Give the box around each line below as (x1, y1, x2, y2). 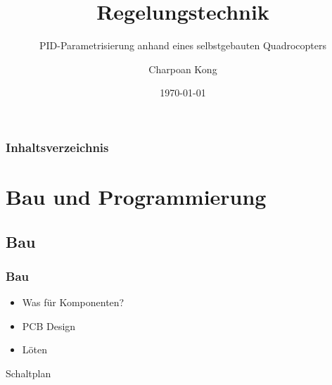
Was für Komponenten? (22, 295, 124, 310)
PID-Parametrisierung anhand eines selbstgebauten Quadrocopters (39, 38, 326, 53)
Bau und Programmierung (6, 182, 267, 211)
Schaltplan (6, 365, 51, 380)
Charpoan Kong (148, 61, 217, 76)
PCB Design (22, 318, 76, 333)
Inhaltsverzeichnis (6, 138, 109, 156)
